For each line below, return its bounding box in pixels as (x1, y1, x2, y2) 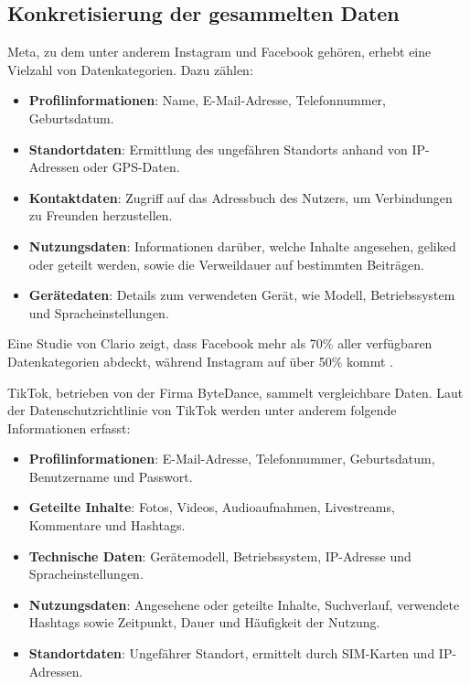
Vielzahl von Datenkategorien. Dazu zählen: (7, 59, 253, 79)
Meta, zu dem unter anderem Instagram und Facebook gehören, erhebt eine (7, 42, 432, 61)
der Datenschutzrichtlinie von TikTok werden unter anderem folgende (7, 401, 397, 420)
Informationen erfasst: (7, 418, 131, 437)
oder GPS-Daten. (83, 157, 180, 176)
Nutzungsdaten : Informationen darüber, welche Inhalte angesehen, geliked (28, 236, 456, 255)
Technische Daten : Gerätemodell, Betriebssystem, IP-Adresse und (28, 546, 411, 565)
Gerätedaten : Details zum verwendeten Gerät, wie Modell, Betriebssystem (28, 285, 455, 305)
